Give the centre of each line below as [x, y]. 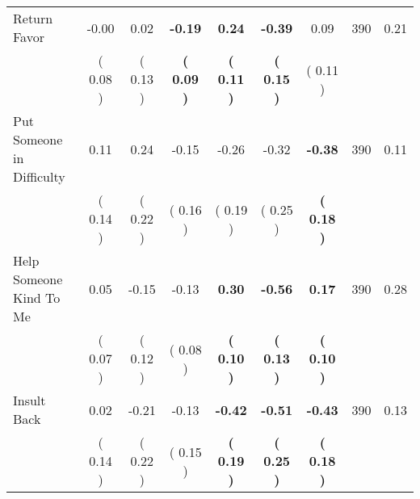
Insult [29, 400]
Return [33, 18]
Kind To [37, 298]
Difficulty [39, 176]
